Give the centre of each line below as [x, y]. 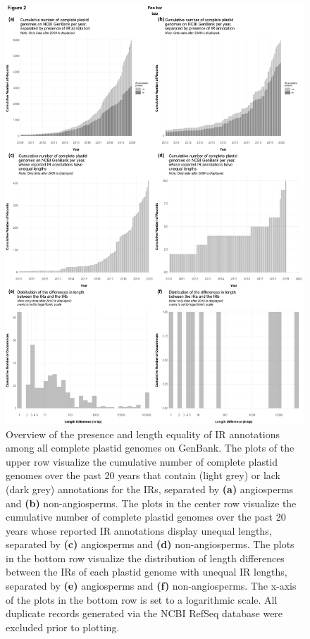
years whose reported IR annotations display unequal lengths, [139, 530]
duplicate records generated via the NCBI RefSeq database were [144, 613]
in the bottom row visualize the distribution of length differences [145, 558]
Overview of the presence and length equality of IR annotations [143, 434]
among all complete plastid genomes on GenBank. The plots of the [150, 448]
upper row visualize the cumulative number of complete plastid [142, 461]
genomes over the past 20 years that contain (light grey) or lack [143, 475]
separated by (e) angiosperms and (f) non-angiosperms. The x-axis [151, 586]
